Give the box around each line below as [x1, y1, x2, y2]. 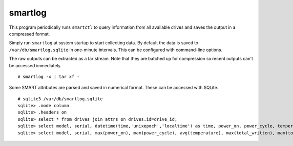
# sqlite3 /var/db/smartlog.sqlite [18, 96, 103, 102]
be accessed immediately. [9, 62, 62, 68]
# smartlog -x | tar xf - [18, 73, 80, 79]
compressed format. [9, 31, 50, 36]
